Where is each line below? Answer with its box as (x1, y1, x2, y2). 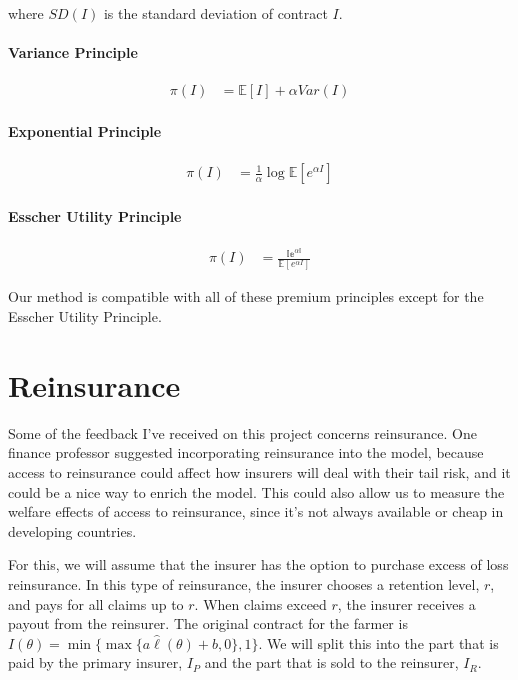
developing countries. (8, 520, 137, 541)
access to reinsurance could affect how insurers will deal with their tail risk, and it (8, 461, 511, 482)
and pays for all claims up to (8, 593, 184, 614)
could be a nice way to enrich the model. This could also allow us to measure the (8, 481, 505, 502)
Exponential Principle (8, 121, 162, 142)
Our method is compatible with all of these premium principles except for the (8, 286, 484, 307)
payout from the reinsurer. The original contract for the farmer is (8, 613, 408, 634)
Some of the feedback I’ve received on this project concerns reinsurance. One (8, 422, 477, 443)
